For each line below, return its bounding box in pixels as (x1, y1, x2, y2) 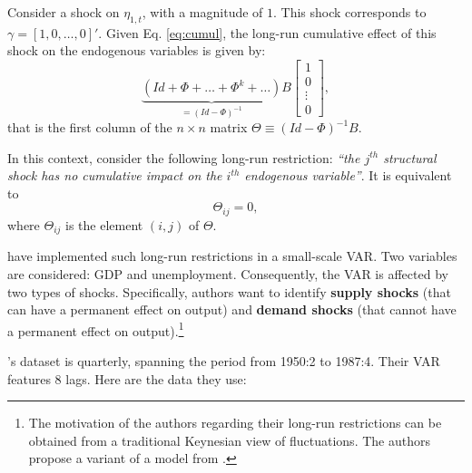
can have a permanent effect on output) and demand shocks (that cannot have (7, 300, 457, 319)
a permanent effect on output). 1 (7, 318, 184, 340)
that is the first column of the (7, 118, 172, 137)
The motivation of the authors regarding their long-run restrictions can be (28, 413, 442, 432)
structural (383, 148, 437, 167)
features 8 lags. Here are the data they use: (7, 369, 247, 388)
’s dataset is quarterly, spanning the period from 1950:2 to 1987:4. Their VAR (7, 351, 440, 370)
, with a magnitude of (142, 3, 263, 21)
